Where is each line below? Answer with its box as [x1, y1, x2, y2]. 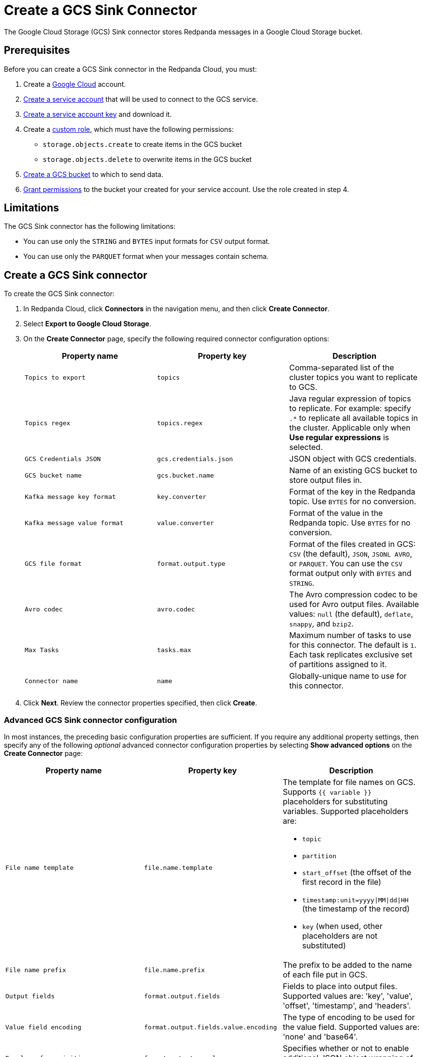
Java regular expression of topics [289, 394, 411, 404]
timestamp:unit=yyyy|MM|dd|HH [302, 897, 409, 904]
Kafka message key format [25, 493, 116, 500]
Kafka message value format [25, 519, 124, 527]
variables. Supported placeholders [282, 806, 408, 817]
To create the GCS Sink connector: [4, 289, 115, 298]
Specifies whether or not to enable [282, 1043, 409, 1054]
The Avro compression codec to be [289, 590, 418, 600]
